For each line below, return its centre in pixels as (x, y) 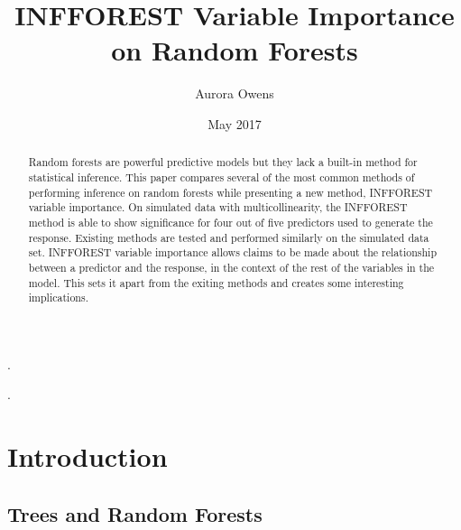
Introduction (88, 456)
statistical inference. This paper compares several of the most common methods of (221, 177)
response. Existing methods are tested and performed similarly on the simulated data (229, 237)
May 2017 (235, 123)
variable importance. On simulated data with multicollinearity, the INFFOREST (218, 207)
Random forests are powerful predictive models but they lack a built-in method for (223, 162)
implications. (58, 298)
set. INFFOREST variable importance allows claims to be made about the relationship (232, 252)
